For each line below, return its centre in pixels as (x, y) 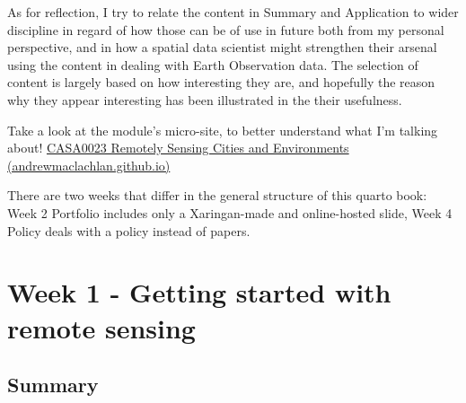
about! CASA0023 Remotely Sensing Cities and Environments (178, 148)
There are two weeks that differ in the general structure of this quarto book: (217, 195)
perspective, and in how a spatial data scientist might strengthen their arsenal (222, 47)
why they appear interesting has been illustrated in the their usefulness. (205, 99)
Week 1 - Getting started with (199, 292)
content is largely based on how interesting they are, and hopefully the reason (221, 82)
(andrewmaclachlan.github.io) (89, 165)
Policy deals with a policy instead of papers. (129, 230)
